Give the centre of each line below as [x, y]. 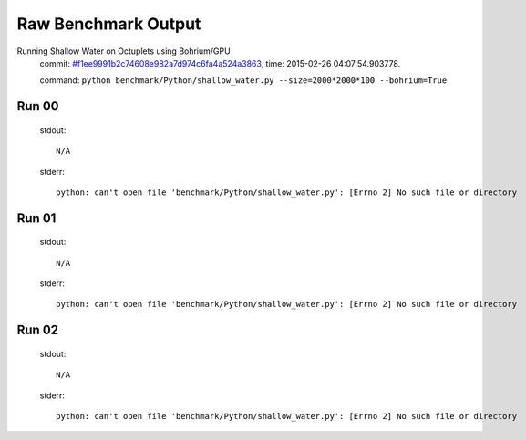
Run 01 [36, 218]
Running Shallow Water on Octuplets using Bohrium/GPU [124, 51]
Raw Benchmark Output [109, 24]
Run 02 [38, 330]
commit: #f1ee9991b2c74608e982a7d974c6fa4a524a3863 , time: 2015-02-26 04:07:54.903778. [220, 63]
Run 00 [38, 106]
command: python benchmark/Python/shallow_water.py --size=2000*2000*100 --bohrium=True [243, 80]
